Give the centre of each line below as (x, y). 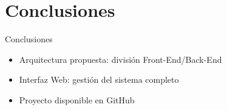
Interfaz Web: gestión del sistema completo (99, 79)
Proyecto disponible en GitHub (77, 99)
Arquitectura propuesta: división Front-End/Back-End (120, 59)
